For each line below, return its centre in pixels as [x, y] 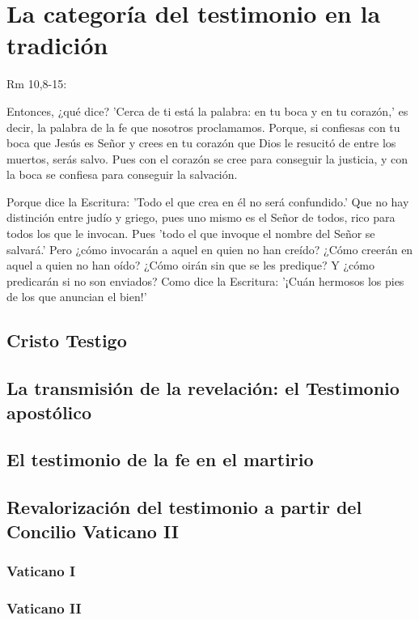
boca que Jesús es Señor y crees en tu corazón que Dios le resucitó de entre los [201, 143]
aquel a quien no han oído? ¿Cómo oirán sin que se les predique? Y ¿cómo [190, 265]
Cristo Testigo [67, 340]
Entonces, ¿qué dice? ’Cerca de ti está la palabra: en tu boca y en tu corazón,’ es [207, 110]
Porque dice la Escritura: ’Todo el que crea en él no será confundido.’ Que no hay [208, 201]
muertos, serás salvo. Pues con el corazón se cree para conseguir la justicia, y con [207, 158]
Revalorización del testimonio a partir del [184, 507]
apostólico [49, 412]
